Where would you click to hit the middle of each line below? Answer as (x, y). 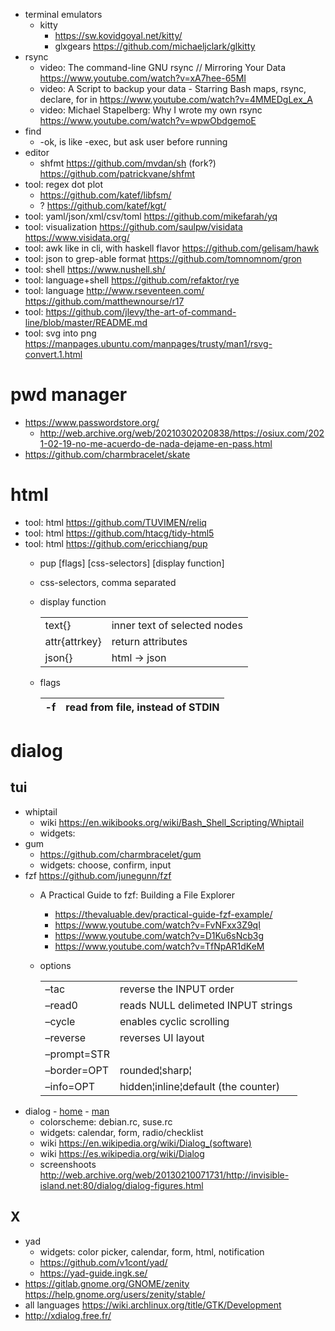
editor (37, 152)
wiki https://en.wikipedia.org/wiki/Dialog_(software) (145, 1143)
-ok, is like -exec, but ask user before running (133, 142)
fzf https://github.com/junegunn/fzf (98, 875)
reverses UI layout (162, 1037)
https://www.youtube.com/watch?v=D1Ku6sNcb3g (159, 935)
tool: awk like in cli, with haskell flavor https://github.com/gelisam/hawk (172, 248)
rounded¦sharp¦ (155, 1070)
